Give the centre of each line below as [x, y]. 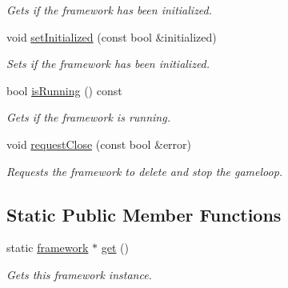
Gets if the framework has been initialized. [110, 10]
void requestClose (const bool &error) [99, 144]
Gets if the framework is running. [88, 117]
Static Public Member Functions [144, 214]
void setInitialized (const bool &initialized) [112, 36]
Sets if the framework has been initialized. [108, 64]
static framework [48, 248]
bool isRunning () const [64, 90]
